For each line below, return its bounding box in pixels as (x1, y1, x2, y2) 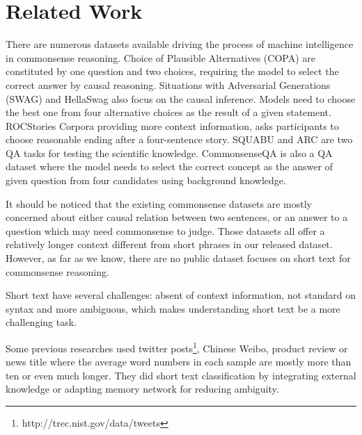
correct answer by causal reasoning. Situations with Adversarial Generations (6, 77, 331, 92)
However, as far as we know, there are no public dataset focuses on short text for (6, 251, 351, 265)
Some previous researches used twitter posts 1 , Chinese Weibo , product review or (6, 339, 348, 355)
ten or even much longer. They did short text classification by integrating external (6, 368, 356, 382)
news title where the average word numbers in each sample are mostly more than (6, 354, 352, 369)
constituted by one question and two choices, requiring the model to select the (6, 64, 339, 79)
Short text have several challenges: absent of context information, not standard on (6, 288, 356, 302)
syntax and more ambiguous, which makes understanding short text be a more (6, 301, 340, 315)
